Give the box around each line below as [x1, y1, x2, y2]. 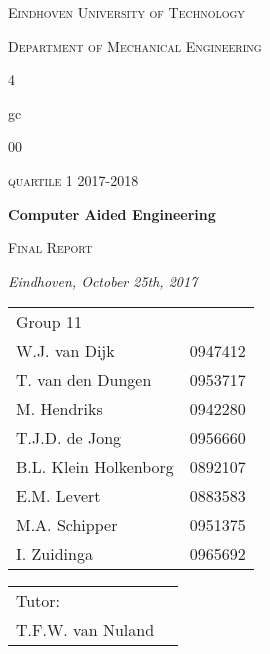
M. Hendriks [16, 397, 103, 421]
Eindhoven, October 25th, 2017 [8, 270, 198, 291]
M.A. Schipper [16, 513, 118, 537]
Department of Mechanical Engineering [8, 35, 262, 56]
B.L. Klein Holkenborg [16, 455, 174, 479]
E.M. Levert [16, 484, 101, 508]
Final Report [8, 237, 93, 258]
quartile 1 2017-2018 [8, 169, 139, 190]
